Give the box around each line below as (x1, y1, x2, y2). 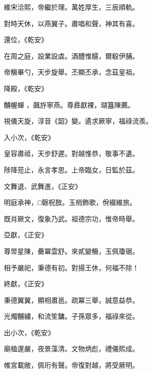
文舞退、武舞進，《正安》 (4, 181, 82, 191)
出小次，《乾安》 (4, 327, 55, 337)
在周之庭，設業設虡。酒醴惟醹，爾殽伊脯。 (4, 50, 139, 61)
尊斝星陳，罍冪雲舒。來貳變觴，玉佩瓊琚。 (4, 246, 139, 256)
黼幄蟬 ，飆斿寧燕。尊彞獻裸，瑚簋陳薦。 (4, 99, 135, 109)
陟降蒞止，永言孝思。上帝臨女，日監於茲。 (4, 164, 139, 174)
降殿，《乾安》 (4, 83, 48, 93)
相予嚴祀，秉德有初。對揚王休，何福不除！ (4, 262, 139, 272)
